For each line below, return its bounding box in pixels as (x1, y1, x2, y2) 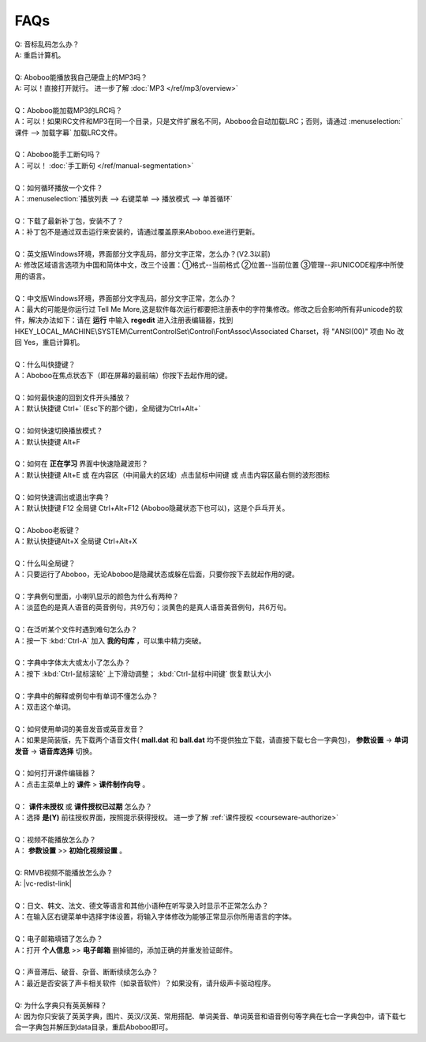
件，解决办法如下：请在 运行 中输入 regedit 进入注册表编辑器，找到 (14, 316, 234, 325)
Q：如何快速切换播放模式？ (14, 426, 103, 436)
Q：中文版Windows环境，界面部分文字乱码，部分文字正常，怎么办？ (14, 293, 237, 303)
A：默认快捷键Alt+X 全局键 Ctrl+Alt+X (14, 537, 137, 546)
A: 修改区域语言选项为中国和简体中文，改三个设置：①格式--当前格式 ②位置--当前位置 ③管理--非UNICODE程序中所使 (14, 260, 404, 270)
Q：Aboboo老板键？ (14, 525, 80, 534)
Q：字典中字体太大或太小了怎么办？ (14, 658, 131, 667)
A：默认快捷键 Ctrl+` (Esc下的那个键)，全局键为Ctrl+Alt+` (14, 403, 201, 414)
